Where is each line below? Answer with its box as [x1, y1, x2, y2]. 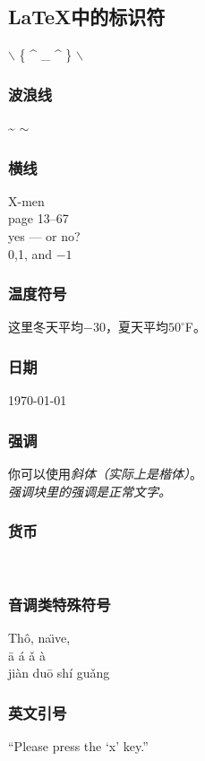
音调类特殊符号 [8, 592, 111, 615]
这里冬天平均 [8, 317, 83, 336]
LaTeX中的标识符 [8, 3, 166, 30]
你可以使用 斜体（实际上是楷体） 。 [8, 464, 202, 483]
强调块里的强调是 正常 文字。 [8, 481, 171, 500]
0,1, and [8, 244, 53, 263]
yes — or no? [8, 227, 81, 246]
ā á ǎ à [8, 645, 46, 664]
